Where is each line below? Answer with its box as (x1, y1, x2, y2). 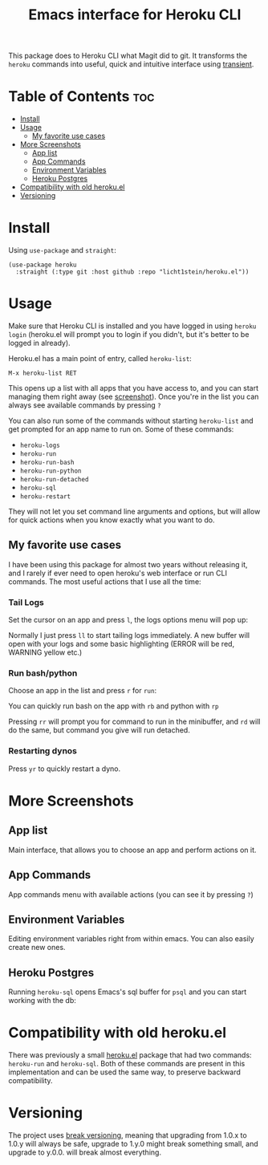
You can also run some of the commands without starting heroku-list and (8, 416, 254, 425)
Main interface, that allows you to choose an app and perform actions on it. (8, 845, 257, 854)
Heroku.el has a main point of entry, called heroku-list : (8, 354, 193, 363)
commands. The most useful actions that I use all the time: (8, 576, 202, 587)
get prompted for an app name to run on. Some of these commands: (8, 424, 234, 434)
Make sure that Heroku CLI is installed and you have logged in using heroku (8, 321, 257, 331)
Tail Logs (8, 596, 44, 607)
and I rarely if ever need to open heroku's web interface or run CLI (8, 568, 227, 578)
